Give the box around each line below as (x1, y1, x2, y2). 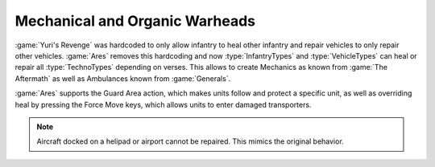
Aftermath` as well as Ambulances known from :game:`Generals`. (14, 73, 231, 83)
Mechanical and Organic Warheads (14, 12, 256, 30)
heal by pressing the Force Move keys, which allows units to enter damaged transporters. (14, 100, 312, 109)
